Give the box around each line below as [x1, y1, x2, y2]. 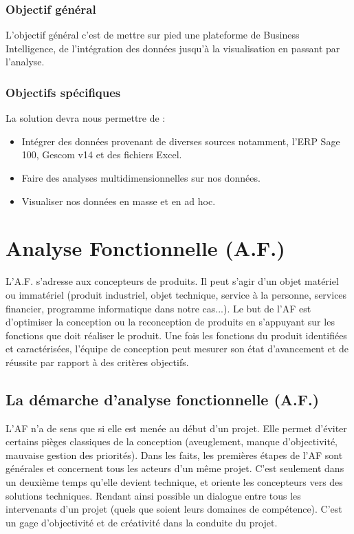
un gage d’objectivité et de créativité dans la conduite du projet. [5, 515, 278, 529]
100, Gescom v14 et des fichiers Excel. [21, 147, 182, 162]
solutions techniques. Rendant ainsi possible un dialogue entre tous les [5, 488, 301, 502]
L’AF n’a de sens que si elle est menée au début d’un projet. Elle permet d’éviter [5, 420, 347, 435]
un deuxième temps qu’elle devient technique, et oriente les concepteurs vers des [5, 475, 343, 489]
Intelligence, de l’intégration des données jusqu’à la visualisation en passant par [5, 41, 340, 55]
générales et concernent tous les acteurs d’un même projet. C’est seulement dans [5, 461, 344, 476]
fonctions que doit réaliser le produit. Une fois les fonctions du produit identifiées [5, 328, 347, 342]
